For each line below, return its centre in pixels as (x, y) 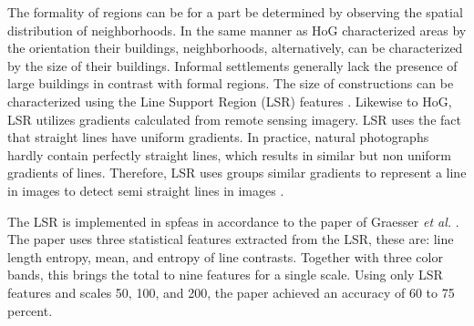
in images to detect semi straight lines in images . (146, 190)
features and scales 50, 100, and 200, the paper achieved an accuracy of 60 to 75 (231, 292)
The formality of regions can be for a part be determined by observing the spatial (235, 12)
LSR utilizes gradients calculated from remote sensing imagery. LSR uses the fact (234, 119)
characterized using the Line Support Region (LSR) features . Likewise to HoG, (230, 101)
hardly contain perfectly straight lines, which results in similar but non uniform (229, 154)
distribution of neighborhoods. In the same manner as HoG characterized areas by (237, 30)
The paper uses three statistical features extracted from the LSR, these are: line (231, 239)
